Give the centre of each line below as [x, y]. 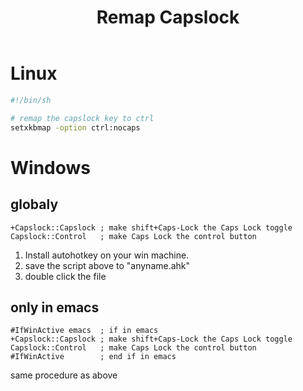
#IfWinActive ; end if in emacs [93, 357]
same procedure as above [64, 375]
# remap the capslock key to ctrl [82, 118]
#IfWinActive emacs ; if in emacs [84, 331]
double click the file [65, 276]
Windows [50, 167]
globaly [34, 204]
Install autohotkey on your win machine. [107, 255]
